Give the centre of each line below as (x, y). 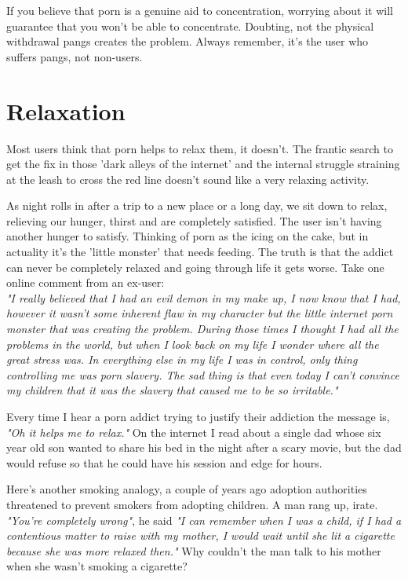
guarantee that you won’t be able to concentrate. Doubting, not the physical (190, 26)
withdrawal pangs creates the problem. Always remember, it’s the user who (188, 41)
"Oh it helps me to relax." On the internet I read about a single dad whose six (194, 432)
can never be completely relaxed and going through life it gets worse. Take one (195, 267)
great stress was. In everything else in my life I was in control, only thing (182, 359)
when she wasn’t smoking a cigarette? (97, 566)
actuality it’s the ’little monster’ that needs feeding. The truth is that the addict (200, 252)
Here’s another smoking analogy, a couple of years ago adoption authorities (187, 489)
